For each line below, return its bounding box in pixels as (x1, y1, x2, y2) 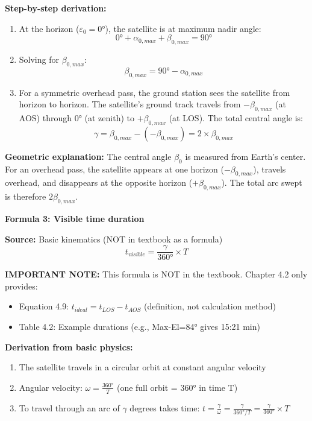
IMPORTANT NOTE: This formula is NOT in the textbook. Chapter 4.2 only (5, 268, 308, 280)
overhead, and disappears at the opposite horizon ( (5, 176, 193, 189)
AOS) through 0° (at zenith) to (19, 111, 134, 124)
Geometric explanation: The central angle (5, 150, 172, 162)
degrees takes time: (129, 401, 200, 414)
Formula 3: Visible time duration (5, 212, 145, 224)
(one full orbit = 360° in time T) (116, 381, 238, 393)
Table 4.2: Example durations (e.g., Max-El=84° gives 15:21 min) (19, 320, 260, 332)
